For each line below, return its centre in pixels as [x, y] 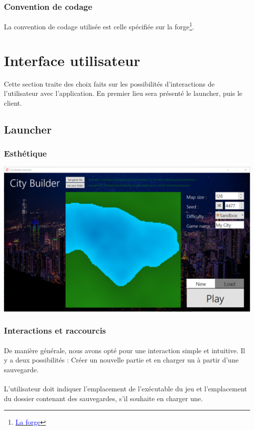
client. [13, 102]
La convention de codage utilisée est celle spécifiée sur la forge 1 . [99, 26]
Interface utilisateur [72, 60]
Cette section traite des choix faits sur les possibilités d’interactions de [109, 83]
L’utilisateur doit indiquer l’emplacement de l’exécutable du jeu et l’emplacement [126, 389]
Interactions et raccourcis [55, 330]
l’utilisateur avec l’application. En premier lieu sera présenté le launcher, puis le [123, 93]
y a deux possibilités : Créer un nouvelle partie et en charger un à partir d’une [121, 360]
